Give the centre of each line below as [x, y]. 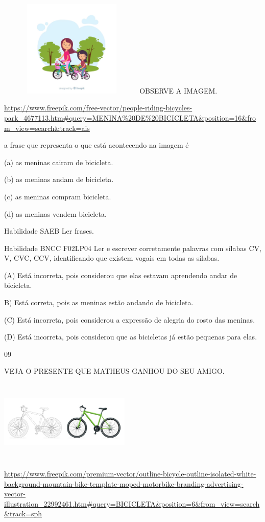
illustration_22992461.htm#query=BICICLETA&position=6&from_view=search [132, 503]
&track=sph [23, 514]
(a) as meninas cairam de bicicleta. [59, 162]
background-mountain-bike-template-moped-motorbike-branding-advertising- [124, 483]
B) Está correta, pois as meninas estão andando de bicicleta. [99, 302]
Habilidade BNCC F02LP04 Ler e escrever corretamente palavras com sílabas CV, [133, 248]
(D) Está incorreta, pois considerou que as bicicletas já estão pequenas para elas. [131, 337]
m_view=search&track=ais [47, 128]
